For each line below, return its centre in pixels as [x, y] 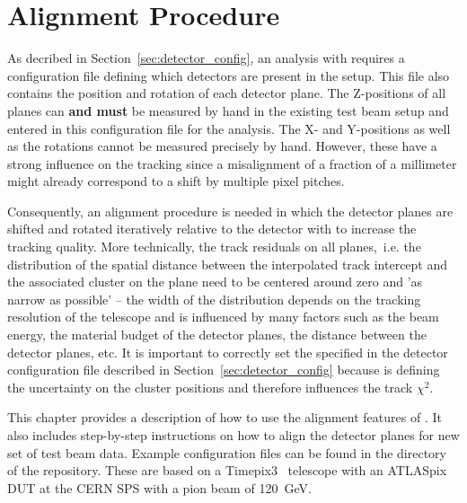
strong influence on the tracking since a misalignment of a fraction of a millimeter [232, 163]
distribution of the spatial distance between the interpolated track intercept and [228, 264]
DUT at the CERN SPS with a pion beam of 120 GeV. [159, 487]
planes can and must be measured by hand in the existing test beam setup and [228, 110]
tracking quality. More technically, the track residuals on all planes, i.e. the [214, 247]
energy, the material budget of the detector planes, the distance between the [217, 335]
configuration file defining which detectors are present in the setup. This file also [229, 75]
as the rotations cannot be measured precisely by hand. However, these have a [222, 146]
